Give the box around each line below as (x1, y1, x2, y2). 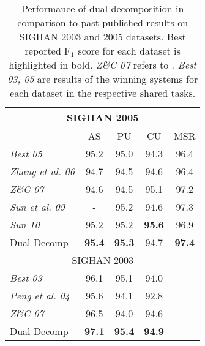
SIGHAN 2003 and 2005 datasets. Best (19, 29, 186, 43)
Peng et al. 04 (10, 288, 70, 303)
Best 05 (10, 146, 42, 160)
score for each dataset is (78, 43, 181, 58)
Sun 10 (10, 217, 40, 231)
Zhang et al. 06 (10, 164, 75, 178)
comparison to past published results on (17, 15, 188, 29)
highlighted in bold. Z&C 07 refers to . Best (9, 58, 196, 72)
